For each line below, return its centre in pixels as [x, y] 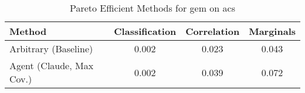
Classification [145, 31]
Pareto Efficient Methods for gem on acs [152, 8]
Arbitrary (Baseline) [51, 49]
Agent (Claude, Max [52, 65]
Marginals [272, 31]
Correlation [213, 31]
